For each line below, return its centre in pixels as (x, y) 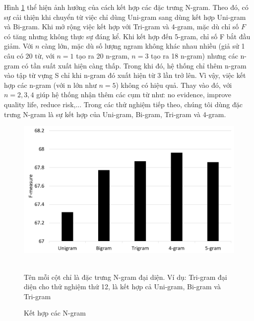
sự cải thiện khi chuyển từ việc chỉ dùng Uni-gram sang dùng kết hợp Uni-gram (125, 17)
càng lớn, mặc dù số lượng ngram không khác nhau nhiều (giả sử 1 (143, 46)
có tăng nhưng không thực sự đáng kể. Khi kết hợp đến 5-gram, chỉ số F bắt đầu (127, 36)
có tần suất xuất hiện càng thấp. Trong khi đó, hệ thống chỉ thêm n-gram (134, 65)
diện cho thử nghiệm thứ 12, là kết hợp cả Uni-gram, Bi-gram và (122, 287)
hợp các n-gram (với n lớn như (50, 85)
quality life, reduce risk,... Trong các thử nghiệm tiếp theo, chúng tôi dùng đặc (123, 104)
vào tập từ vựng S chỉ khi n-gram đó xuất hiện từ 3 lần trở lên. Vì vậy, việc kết (125, 75)
